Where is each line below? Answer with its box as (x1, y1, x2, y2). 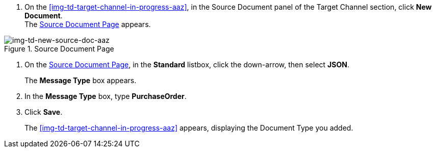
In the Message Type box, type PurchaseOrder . (24, 92, 187, 100)
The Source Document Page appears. (24, 20, 151, 29)
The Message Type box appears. (24, 76, 137, 85)
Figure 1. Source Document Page (4, 44, 114, 53)
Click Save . (24, 108, 63, 116)
